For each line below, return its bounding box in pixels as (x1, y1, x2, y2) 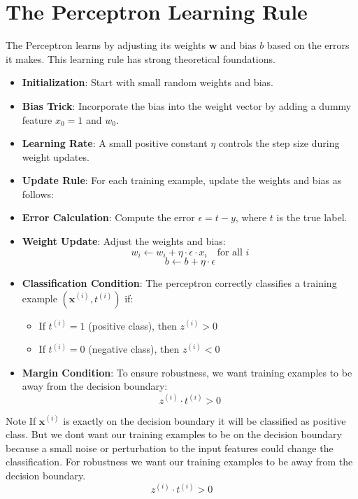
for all (217, 247, 243, 258)
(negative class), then (88, 342, 180, 356)
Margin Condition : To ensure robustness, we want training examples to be (22, 365, 352, 379)
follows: (22, 186, 54, 201)
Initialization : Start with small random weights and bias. (22, 75, 273, 90)
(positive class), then (88, 318, 177, 332)
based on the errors (266, 38, 350, 52)
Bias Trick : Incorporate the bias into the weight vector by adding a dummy (22, 98, 352, 113)
